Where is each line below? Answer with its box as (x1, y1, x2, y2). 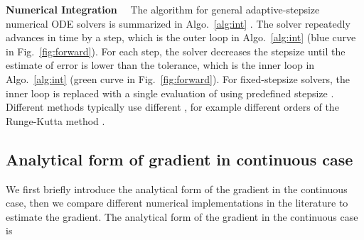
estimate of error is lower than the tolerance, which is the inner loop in (6, 58, 315, 72)
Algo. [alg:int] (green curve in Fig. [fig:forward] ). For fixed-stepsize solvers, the (6, 71, 350, 86)
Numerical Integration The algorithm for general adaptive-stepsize (6, 2, 320, 16)
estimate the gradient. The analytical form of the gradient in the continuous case (6, 209, 358, 224)
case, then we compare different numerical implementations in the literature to (6, 195, 348, 210)
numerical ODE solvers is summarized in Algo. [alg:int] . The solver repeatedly (6, 16, 350, 31)
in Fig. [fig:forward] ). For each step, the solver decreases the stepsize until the (6, 43, 346, 58)
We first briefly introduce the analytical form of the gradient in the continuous (6, 181, 348, 196)
